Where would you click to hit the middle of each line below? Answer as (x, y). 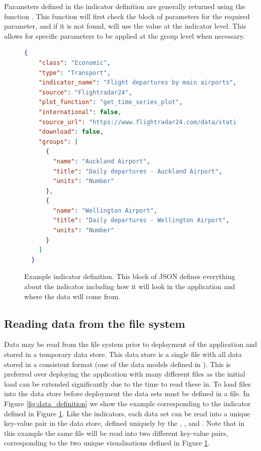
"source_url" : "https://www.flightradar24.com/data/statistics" (148, 122)
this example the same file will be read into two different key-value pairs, (116, 433)
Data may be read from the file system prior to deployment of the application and (130, 344)
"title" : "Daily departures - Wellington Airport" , (141, 220)
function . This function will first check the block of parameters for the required (127, 16)
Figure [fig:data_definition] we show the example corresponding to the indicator (127, 403)
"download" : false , (71, 132)
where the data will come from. (72, 296)
